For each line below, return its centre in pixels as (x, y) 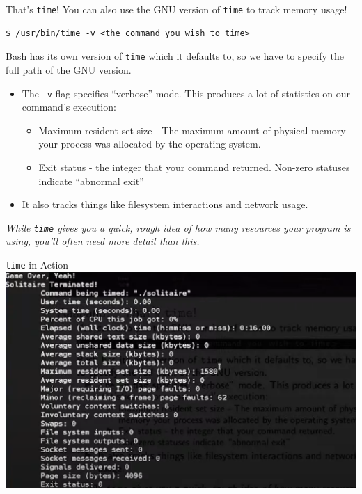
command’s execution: (69, 107)
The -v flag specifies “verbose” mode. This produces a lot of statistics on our (186, 93)
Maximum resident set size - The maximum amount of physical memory (192, 130)
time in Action (37, 264)
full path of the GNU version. (69, 69)
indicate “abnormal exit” (91, 181)
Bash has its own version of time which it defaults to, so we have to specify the (175, 56)
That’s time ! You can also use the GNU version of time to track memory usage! (176, 9)
